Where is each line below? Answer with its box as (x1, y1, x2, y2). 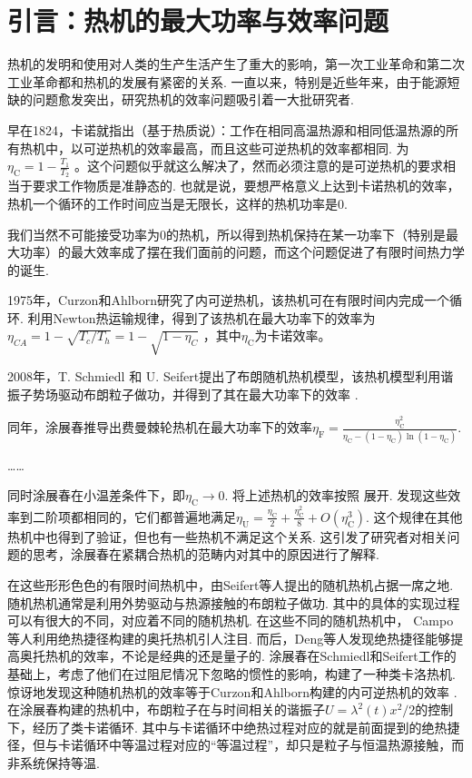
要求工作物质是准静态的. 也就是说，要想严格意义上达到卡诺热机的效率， (32, 176, 460, 195)
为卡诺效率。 (254, 326, 331, 345)
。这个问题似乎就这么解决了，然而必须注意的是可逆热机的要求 (74, 156, 444, 175)
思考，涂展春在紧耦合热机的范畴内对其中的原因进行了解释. (32, 545, 379, 564)
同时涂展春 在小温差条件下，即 (7, 486, 185, 505)
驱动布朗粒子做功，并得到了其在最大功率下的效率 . (57, 384, 359, 403)
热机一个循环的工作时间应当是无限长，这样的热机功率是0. (7, 193, 348, 212)
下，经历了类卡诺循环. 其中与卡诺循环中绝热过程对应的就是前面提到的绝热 (7, 717, 447, 736)
